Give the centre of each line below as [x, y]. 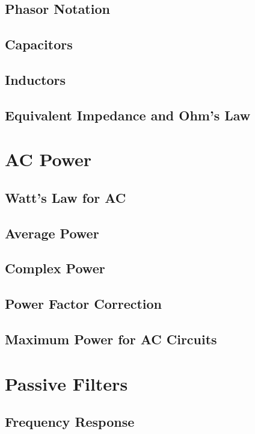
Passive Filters [66, 383]
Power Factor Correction [84, 304]
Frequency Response [70, 422]
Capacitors [39, 44]
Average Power [52, 233]
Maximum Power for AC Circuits [111, 339]
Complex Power [55, 268]
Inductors [35, 79]
